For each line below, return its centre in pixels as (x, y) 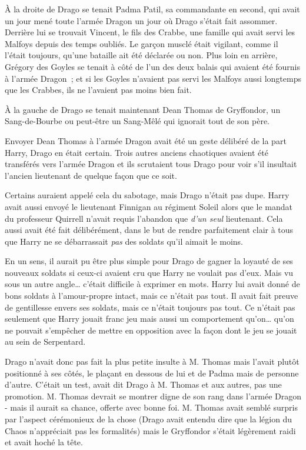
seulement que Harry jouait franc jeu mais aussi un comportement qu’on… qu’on (149, 319)
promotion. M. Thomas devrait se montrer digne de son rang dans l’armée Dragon (153, 396)
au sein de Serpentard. (45, 341)
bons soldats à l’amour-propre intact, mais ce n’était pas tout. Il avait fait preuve (152, 296)
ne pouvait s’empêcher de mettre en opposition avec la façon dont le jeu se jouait (151, 330)
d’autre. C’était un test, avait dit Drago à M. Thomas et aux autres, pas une (143, 384)
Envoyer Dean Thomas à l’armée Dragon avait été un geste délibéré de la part (146, 140)
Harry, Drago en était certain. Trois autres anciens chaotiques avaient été (137, 152)
